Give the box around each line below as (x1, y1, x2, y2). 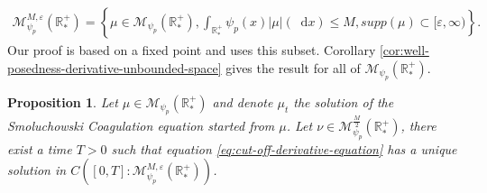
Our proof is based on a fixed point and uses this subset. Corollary (7, 41, 376, 60)
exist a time (7, 139, 72, 158)
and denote (212, 93, 273, 112)
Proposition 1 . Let (7, 93, 118, 112)
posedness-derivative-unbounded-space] (7, 58, 222, 77)
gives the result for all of (225, 58, 361, 77)
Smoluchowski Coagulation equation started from (7, 116, 275, 135)
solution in (7, 161, 67, 179)
